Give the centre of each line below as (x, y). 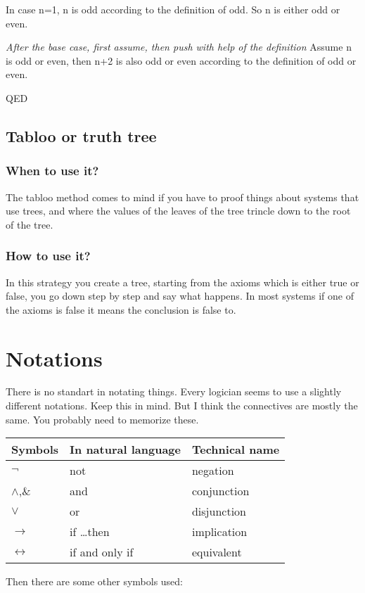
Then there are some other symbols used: (94, 581)
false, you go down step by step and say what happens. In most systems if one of (180, 296)
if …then (90, 532)
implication (219, 532)
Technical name (236, 449)
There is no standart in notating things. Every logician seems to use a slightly (174, 391)
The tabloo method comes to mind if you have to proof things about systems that (182, 197)
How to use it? (48, 256)
